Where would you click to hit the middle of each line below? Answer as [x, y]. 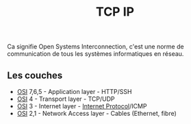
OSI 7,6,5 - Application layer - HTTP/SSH [74, 92]
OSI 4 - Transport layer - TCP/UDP [66, 99]
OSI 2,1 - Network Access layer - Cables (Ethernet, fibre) [97, 113]
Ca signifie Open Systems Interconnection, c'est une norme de [95, 47]
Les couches [35, 75]
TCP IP [115, 12]
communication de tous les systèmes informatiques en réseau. [95, 54]
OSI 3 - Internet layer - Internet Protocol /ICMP [82, 106]
